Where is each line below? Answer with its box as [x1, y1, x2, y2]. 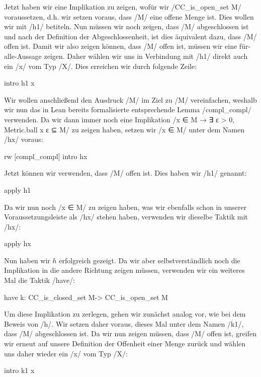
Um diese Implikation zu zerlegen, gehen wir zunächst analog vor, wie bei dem [4, 309, 246, 319]
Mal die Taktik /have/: [4, 275, 75, 285]
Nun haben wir [4, 255, 50, 265]
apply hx [4, 238, 31, 249]
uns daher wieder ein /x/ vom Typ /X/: [4, 348, 128, 358]
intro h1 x [4, 78, 35, 88]
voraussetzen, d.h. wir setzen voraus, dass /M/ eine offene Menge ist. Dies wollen [4, 11, 254, 22]
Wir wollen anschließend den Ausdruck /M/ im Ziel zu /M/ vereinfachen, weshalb [4, 94, 257, 105]
